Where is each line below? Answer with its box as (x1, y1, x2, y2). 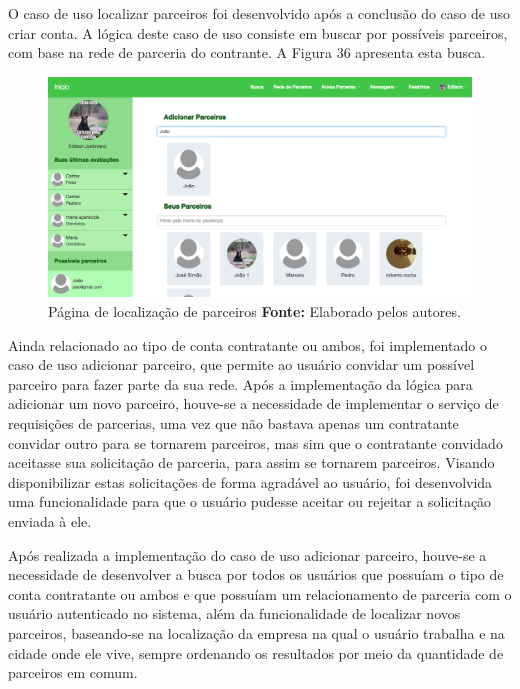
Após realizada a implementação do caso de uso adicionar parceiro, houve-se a (8, 544, 487, 565)
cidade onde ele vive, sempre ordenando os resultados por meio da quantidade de (8, 642, 504, 663)
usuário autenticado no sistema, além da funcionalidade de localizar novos (8, 603, 461, 624)
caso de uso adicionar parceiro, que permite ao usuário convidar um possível (8, 354, 475, 375)
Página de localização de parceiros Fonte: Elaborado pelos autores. (48, 301, 461, 322)
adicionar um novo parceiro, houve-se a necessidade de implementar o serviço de (8, 393, 499, 414)
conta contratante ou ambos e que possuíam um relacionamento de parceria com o (8, 583, 512, 604)
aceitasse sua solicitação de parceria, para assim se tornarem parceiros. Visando (8, 452, 495, 473)
